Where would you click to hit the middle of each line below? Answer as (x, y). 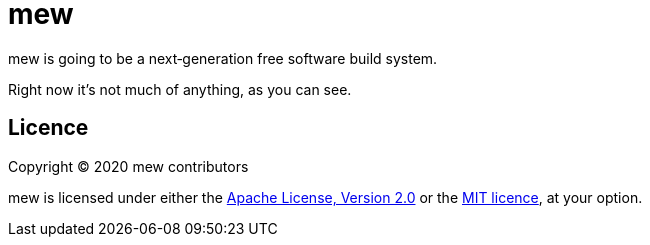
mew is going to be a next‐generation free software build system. (223, 58)
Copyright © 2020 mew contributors (128, 166)
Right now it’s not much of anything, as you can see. (180, 89)
